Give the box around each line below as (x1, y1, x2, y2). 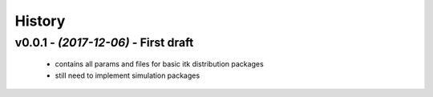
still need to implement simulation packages (55, 71, 200, 80)
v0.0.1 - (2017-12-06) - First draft (14, 35, 194, 50)
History (14, 12, 66, 30)
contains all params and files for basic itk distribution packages (55, 59, 264, 69)
